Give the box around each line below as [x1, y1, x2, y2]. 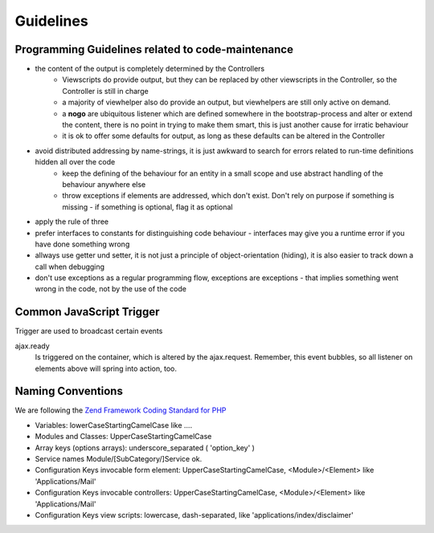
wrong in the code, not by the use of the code [35, 284, 186, 294]
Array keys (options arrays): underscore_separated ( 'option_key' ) [35, 442, 255, 453]
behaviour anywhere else [62, 179, 146, 189]
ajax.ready [14, 341, 50, 351]
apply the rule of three [35, 217, 109, 226]
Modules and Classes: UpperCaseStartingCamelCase [35, 432, 212, 441]
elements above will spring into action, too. [35, 364, 177, 373]
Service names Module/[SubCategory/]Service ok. [35, 454, 203, 464]
